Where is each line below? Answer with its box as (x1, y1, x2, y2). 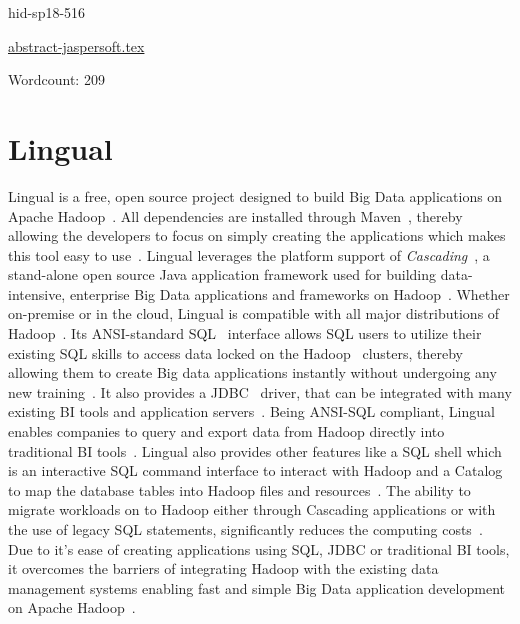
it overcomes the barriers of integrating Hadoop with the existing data (8, 558, 439, 579)
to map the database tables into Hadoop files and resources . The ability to (8, 479, 471, 500)
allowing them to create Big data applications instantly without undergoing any (8, 362, 497, 383)
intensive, (8, 283, 66, 304)
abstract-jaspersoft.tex (8, 35, 145, 56)
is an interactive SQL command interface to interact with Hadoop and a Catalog (8, 460, 503, 481)
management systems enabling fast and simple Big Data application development (8, 577, 505, 598)
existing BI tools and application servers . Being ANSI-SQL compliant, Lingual (8, 401, 495, 422)
